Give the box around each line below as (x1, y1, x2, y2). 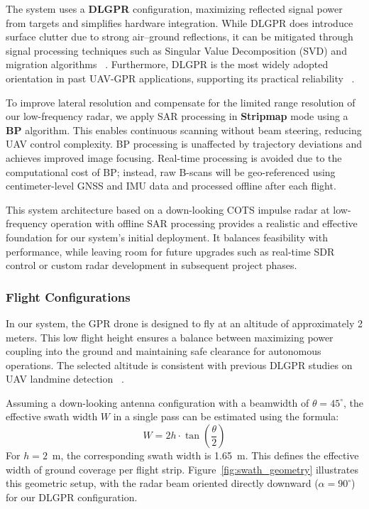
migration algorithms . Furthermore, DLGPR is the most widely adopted (6, 57, 329, 72)
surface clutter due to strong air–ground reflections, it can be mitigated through (6, 29, 353, 44)
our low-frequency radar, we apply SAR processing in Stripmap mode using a (6, 109, 348, 124)
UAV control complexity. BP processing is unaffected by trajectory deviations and (6, 136, 363, 151)
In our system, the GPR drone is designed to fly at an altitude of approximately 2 (6, 315, 363, 330)
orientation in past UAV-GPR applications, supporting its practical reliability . (6, 70, 355, 85)
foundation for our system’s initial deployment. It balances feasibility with (6, 229, 328, 244)
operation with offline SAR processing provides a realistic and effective (50, 216, 358, 231)
